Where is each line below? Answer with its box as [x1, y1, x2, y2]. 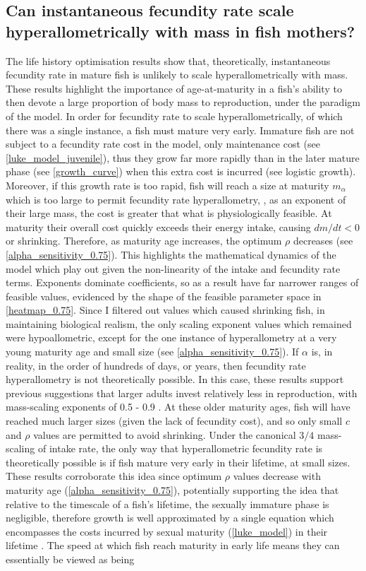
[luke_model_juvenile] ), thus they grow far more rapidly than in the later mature [6, 150, 360, 165]
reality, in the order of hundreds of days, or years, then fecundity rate [6, 358, 306, 372]
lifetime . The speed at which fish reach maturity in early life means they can [6, 538, 340, 553]
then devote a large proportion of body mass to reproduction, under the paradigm [6, 95, 360, 110]
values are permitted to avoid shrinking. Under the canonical [33, 427, 296, 442]
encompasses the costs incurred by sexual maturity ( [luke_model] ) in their [6, 524, 328, 538]
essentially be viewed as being [6, 551, 135, 566]
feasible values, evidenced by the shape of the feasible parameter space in [6, 288, 322, 303]
